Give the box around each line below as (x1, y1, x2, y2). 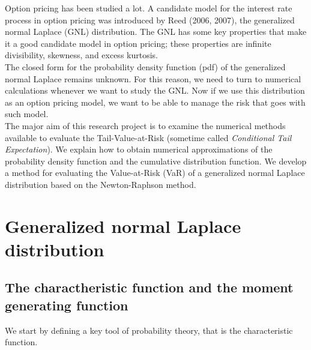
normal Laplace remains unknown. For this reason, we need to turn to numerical (5, 72, 301, 85)
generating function (5, 295, 128, 314)
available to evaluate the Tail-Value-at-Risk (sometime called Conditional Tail (5, 131, 292, 143)
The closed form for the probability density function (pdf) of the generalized (5, 60, 286, 73)
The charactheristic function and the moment (5, 278, 294, 297)
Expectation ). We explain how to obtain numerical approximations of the (5, 143, 273, 155)
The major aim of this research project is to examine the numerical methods (5, 119, 286, 131)
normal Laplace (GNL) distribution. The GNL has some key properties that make (5, 25, 307, 38)
